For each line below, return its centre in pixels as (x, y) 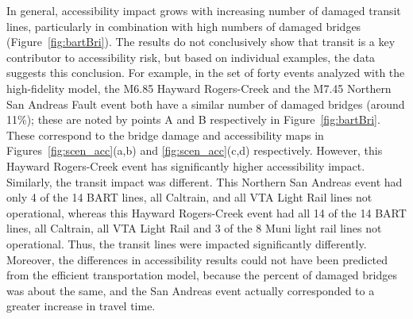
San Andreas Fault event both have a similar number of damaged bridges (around (206, 104)
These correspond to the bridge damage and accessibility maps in (165, 135)
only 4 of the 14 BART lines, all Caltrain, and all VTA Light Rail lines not (189, 197)
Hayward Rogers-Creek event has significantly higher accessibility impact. (186, 165)
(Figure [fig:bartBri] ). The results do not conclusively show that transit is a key (201, 42)
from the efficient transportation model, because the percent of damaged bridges (202, 275)
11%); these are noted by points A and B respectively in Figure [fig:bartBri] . (193, 119)
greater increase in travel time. (81, 306)
